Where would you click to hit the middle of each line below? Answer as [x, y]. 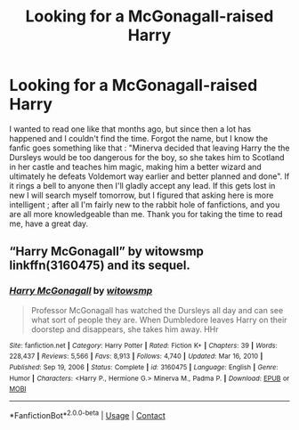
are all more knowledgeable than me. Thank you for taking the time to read [146, 214]
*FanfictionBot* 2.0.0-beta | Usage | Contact [88, 414]
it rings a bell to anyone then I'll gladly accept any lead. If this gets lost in [142, 185]
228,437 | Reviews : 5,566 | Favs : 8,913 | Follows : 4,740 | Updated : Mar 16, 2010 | [136, 357]
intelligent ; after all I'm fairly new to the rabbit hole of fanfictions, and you [145, 204]
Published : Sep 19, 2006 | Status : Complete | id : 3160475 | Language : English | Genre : [144, 367]
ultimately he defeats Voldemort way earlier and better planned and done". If [149, 176]
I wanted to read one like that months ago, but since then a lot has [130, 129]
